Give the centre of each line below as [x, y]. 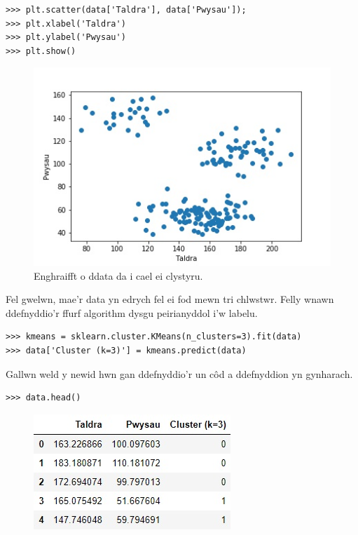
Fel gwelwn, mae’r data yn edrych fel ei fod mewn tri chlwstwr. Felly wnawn [170, 299]
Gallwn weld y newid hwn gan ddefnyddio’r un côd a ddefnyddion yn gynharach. [179, 373]
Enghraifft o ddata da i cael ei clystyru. [118, 275]
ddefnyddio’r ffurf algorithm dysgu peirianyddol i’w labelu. [132, 312]
